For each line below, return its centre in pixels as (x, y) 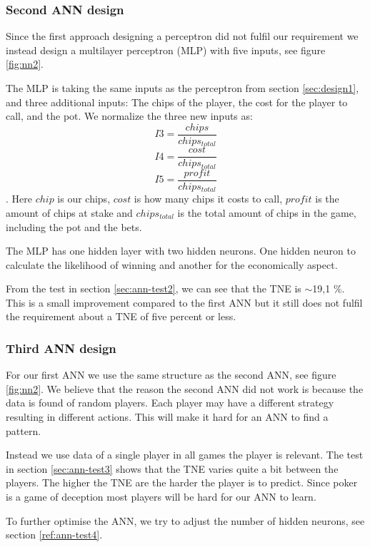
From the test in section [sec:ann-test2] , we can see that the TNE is (154, 288)
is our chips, (84, 199)
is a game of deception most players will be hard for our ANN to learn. (161, 497)
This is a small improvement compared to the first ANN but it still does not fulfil (184, 302)
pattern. (24, 430)
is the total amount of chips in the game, (267, 212)
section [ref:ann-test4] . (54, 535)
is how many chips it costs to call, (208, 199)
